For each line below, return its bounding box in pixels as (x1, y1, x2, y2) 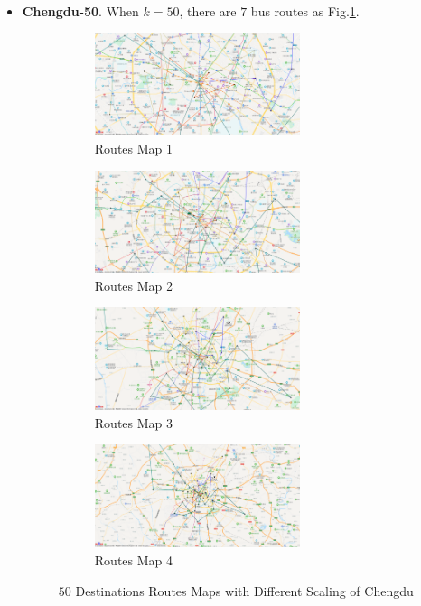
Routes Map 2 (94, 275, 173, 294)
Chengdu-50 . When (22, 2, 139, 20)
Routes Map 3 (94, 413, 173, 432)
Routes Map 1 (94, 139, 173, 157)
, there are (179, 2, 237, 20)
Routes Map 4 (94, 550, 173, 569)
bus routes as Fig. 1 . (250, 2, 360, 20)
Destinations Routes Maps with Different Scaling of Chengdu (75, 581, 414, 600)
